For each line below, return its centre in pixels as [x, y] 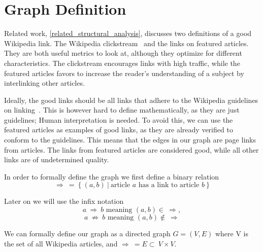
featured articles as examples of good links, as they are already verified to [119, 130]
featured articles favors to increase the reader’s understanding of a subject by [124, 73]
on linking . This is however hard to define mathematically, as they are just [122, 110]
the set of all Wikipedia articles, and [61, 243]
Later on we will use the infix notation [64, 201]
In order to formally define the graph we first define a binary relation [112, 176]
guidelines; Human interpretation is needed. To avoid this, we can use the [119, 119]
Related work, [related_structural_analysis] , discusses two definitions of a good [128, 33]
